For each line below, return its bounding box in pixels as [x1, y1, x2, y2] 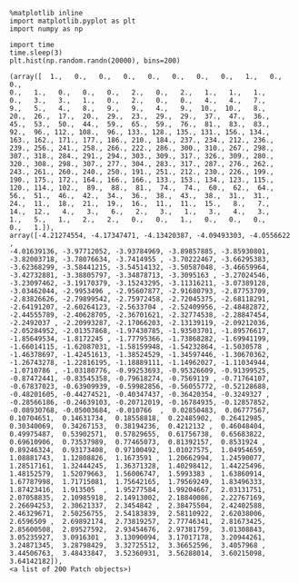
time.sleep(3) [9, 48, 64, 57]
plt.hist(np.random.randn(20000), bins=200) [9, 56, 181, 65]
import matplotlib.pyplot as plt [9, 16, 136, 25]
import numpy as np [9, 25, 84, 34]
